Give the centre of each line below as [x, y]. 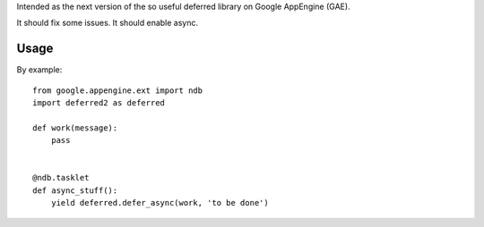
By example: [39, 70]
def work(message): [75, 128]
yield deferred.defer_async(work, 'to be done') [160, 203]
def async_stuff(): [75, 190]
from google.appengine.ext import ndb [118, 90]
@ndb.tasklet [61, 178]
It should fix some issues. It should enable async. [108, 23]
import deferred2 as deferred [99, 103]
